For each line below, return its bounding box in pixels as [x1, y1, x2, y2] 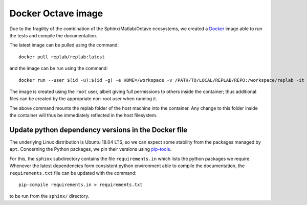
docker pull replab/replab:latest [18, 54, 105, 60]
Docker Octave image [9, 8, 103, 19]
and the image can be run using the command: [9, 65, 108, 72]
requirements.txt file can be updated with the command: [9, 170, 137, 176]
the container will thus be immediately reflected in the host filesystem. [9, 112, 158, 119]
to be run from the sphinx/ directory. [9, 193, 90, 199]
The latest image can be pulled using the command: [9, 42, 119, 48]
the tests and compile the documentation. [9, 32, 97, 38]
